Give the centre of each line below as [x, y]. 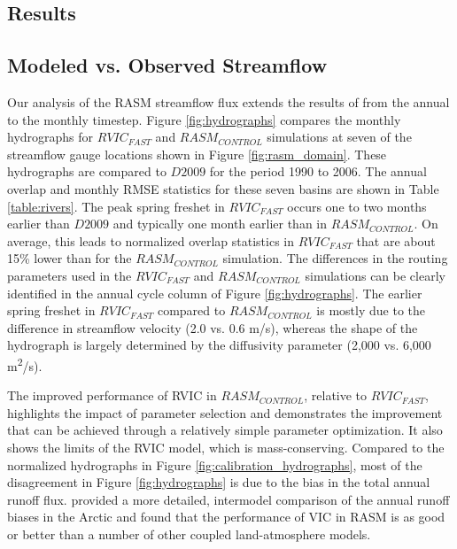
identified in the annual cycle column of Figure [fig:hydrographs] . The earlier [215, 293]
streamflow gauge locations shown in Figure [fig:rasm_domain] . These [197, 154]
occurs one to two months [357, 206]
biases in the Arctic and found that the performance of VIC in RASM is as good [226, 517]
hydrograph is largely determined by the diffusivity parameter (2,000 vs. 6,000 [219, 345]
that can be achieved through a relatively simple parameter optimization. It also [225, 430]
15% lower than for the [70, 258]
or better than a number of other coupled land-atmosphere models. [189, 534]
